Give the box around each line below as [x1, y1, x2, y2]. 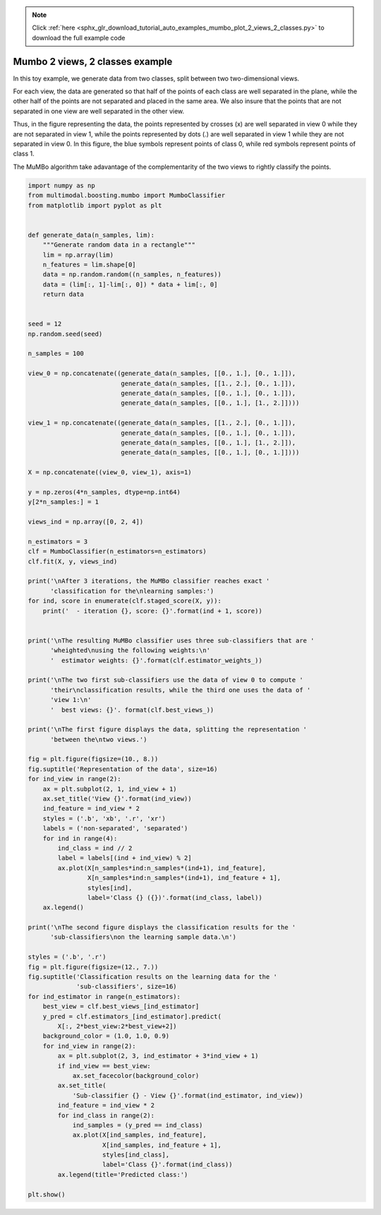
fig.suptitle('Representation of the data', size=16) [28, 765, 218, 773]
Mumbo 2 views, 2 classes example [13, 55, 173, 67]
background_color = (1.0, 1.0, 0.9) [42, 1032, 169, 1040]
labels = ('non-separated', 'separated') [42, 824, 188, 833]
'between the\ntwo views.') [50, 735, 147, 744]
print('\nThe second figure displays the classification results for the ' [28, 923, 296, 932]
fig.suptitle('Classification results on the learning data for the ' [28, 973, 278, 981]
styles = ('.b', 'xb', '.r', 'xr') [42, 814, 166, 823]
